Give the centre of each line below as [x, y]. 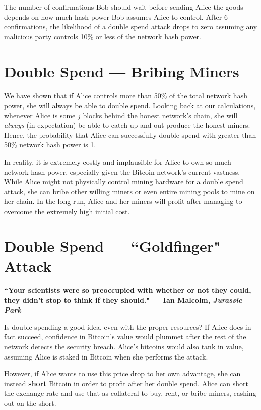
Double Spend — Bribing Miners [122, 71]
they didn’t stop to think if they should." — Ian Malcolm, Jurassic [123, 300]
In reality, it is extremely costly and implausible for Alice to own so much [118, 162]
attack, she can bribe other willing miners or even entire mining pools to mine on [129, 191]
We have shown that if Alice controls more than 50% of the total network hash [126, 95]
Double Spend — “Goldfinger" [112, 246]
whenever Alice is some [40, 115]
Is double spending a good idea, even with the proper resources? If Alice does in [128, 326]
